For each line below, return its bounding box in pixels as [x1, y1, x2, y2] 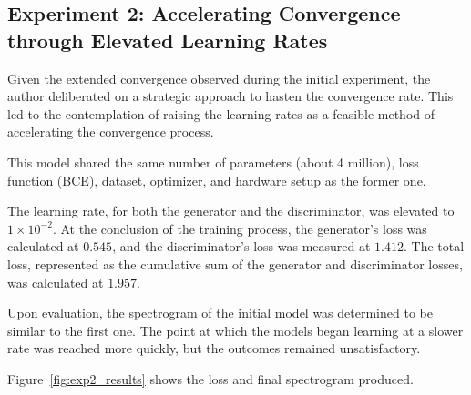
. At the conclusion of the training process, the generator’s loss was [52, 218, 427, 238]
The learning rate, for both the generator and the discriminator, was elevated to [7, 201, 455, 220]
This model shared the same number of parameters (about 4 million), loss [7, 152, 419, 171]
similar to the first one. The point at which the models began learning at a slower [7, 320, 464, 339]
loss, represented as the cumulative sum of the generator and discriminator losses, [7, 254, 463, 273]
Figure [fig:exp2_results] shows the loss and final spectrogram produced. [7, 369, 414, 388]
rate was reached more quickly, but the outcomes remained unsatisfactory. [7, 339, 421, 358]
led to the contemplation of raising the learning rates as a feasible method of [7, 104, 435, 123]
